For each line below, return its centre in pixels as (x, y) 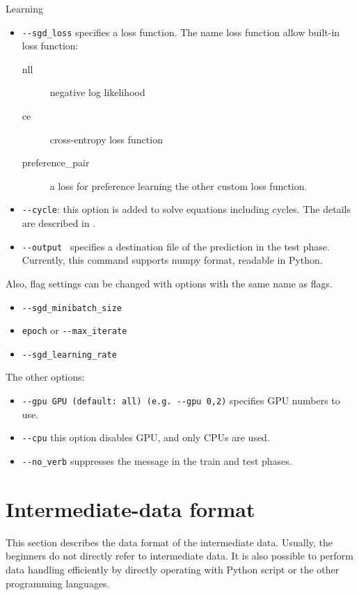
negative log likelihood (97, 92)
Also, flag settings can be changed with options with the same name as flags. (169, 283)
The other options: (45, 377)
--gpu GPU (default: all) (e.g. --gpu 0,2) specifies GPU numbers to (181, 400)
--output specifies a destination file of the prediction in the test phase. (176, 246)
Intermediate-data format (130, 508)
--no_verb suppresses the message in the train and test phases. (157, 460)
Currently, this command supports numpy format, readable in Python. (172, 260)
